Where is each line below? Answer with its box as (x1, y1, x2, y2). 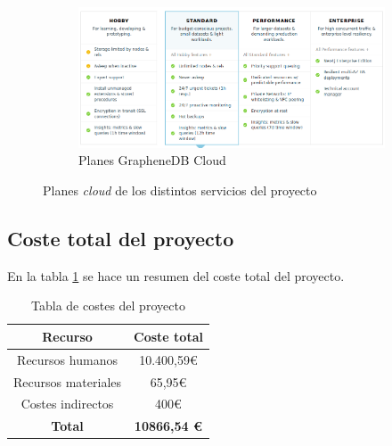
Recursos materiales (13, 372, 122, 391)
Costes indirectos (20, 394, 114, 413)
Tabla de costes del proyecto (31, 296, 185, 315)
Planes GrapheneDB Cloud (78, 151, 226, 169)
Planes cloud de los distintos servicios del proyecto (43, 180, 317, 199)
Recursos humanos (17, 350, 118, 368)
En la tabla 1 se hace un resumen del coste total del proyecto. (7, 266, 345, 285)
